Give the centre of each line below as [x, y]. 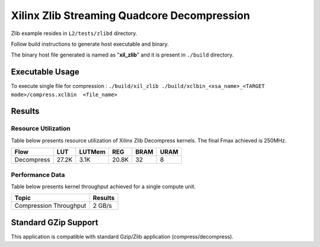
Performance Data [38, 175]
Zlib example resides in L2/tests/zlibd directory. [74, 33]
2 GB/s [102, 206]
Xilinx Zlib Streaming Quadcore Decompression [130, 15]
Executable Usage [45, 72]
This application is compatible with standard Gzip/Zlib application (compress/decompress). [122, 236]
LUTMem [92, 152]
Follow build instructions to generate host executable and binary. [90, 44]
